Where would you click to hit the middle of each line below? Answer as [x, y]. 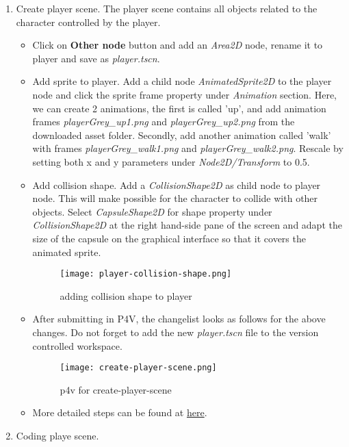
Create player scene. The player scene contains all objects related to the [167, 8]
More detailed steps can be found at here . [120, 412]
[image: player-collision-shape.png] [146, 274]
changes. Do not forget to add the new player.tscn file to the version [176, 332]
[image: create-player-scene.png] [138, 368]
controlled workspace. [77, 345]
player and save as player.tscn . [96, 58]
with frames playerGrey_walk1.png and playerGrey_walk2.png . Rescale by [188, 148]
